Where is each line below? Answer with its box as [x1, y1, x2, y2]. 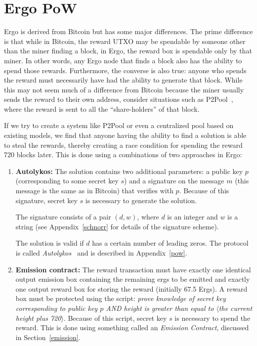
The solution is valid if [15, 238, 84, 248]
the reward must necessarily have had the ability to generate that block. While [4, 75, 243, 85]
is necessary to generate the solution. [85, 195, 197, 205]
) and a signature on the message [124, 175, 224, 186]
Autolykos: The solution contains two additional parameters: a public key [15, 166, 243, 176]
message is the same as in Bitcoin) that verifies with [15, 185, 173, 196]
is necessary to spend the [174, 312, 251, 323]
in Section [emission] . [15, 332, 81, 342]
